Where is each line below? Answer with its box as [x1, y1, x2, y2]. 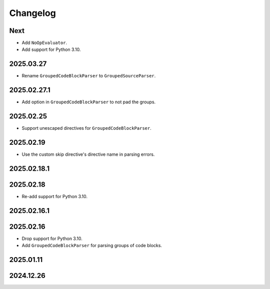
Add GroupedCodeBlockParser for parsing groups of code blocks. [21, 243, 162, 249]
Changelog [9, 7, 56, 18]
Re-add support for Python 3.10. [21, 194, 87, 199]
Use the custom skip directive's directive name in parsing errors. [21, 151, 155, 157]
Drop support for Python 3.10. [21, 235, 82, 242]
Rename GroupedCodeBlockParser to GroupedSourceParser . [21, 73, 156, 79]
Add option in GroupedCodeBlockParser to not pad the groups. [21, 99, 156, 105]
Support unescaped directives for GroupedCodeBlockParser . [21, 125, 152, 131]
